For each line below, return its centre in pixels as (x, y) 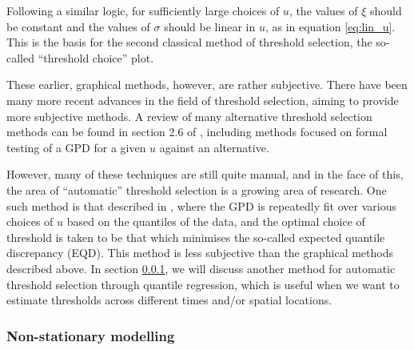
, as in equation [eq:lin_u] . (330, 26)
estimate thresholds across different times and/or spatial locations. (169, 300)
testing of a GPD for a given (76, 147)
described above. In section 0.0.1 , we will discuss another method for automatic (201, 268)
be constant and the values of (78, 26)
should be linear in (210, 26)
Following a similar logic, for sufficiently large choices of (143, 10)
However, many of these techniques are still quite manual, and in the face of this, (205, 174)
